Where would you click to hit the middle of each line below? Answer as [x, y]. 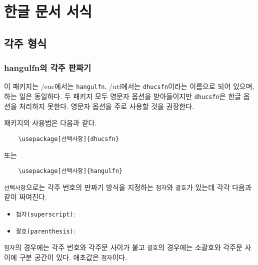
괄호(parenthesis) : [45, 230]
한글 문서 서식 [48, 11]
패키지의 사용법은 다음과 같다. [50, 123]
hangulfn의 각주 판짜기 [48, 68]
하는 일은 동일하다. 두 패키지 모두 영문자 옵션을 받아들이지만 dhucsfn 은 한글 [123, 96]
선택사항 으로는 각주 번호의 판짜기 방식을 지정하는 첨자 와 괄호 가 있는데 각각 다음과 [128, 187]
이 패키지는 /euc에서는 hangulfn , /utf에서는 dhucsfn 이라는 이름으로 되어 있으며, [129, 86]
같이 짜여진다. [25, 197]
